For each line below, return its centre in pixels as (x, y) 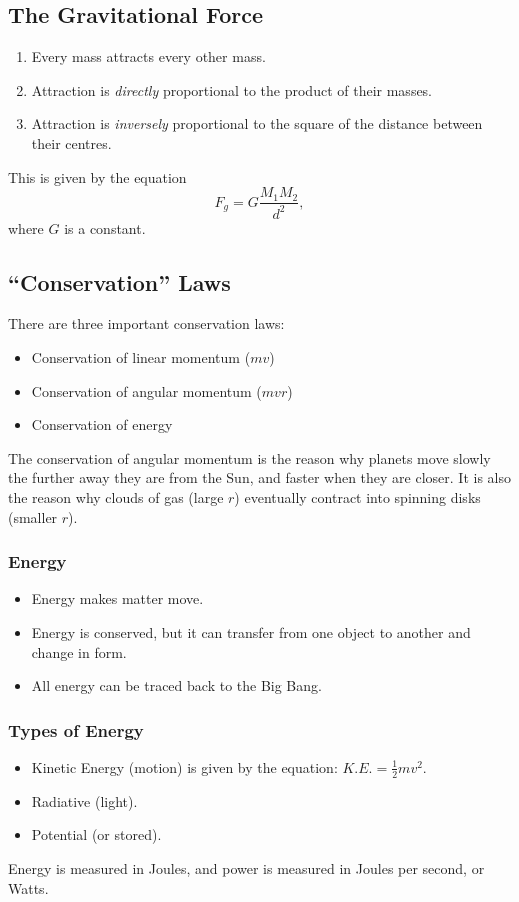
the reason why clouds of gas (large (116, 496)
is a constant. (105, 227)
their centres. (71, 142)
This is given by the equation (97, 176)
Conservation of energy (102, 424)
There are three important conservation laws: (146, 323)
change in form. (79, 651)
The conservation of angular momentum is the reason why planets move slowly (249, 457)
